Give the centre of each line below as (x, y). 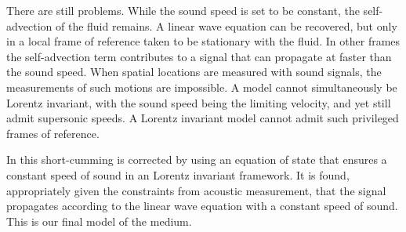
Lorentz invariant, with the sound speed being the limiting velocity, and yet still (199, 102)
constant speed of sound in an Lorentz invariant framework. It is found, (178, 174)
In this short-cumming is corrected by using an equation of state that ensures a (197, 159)
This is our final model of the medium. (99, 221)
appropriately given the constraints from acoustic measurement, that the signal (196, 190)
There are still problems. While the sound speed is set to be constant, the (183, 10)
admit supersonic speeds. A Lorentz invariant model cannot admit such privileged (203, 118)
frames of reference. (53, 133)
